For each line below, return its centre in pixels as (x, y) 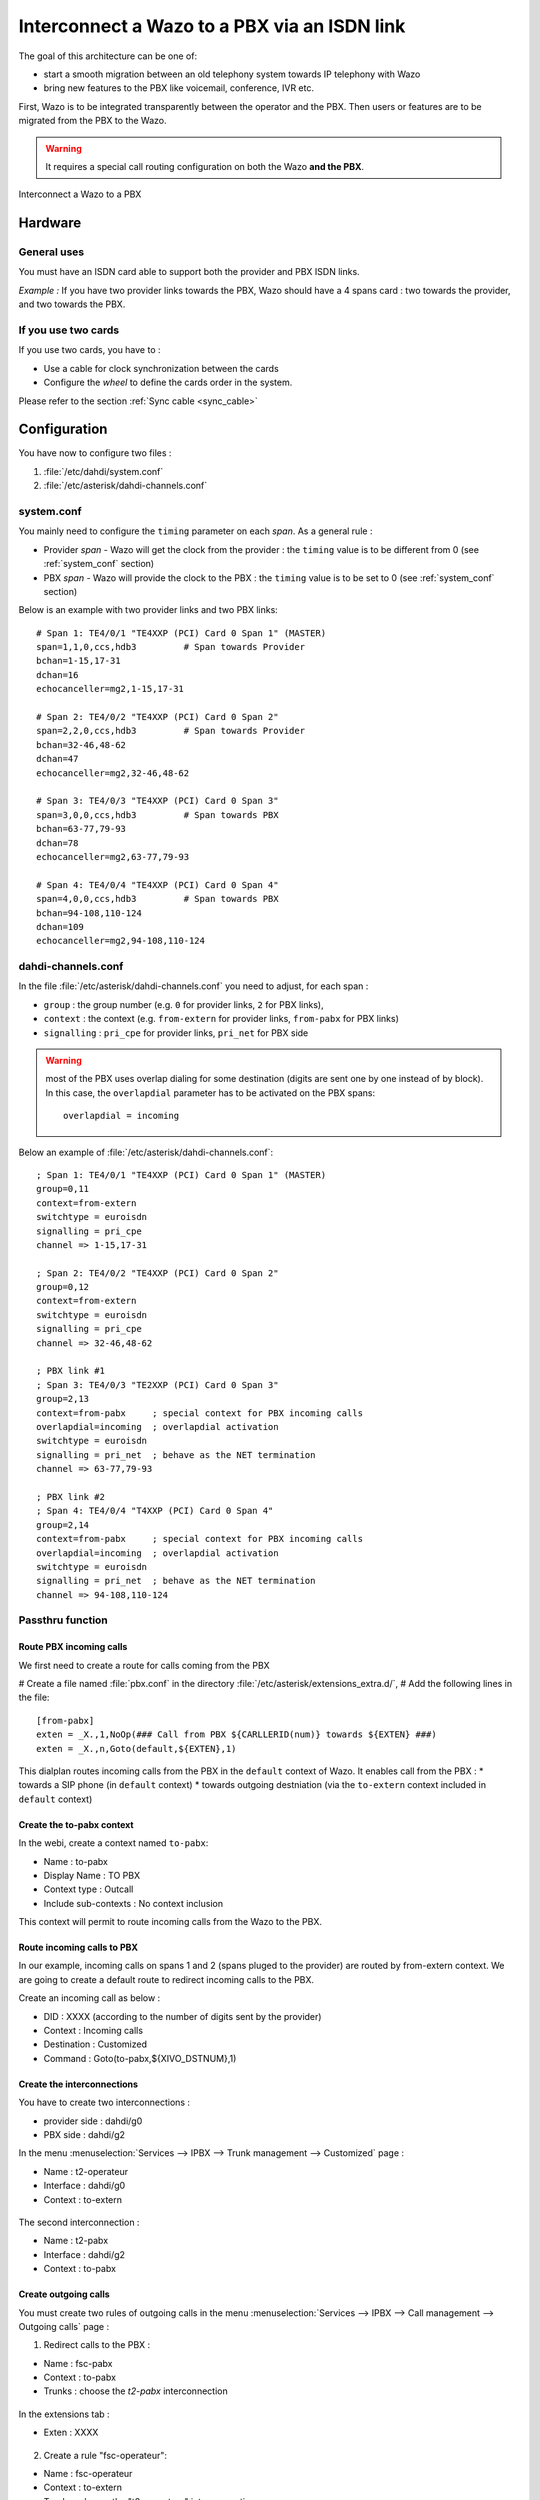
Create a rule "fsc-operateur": (105, 2455)
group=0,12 (63, 1287)
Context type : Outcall (88, 1889)
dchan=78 (57, 843)
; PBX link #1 (70, 1371)
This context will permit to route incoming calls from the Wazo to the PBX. (170, 1922)
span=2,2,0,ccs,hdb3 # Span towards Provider (170, 731)
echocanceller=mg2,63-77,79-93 (113, 856)
